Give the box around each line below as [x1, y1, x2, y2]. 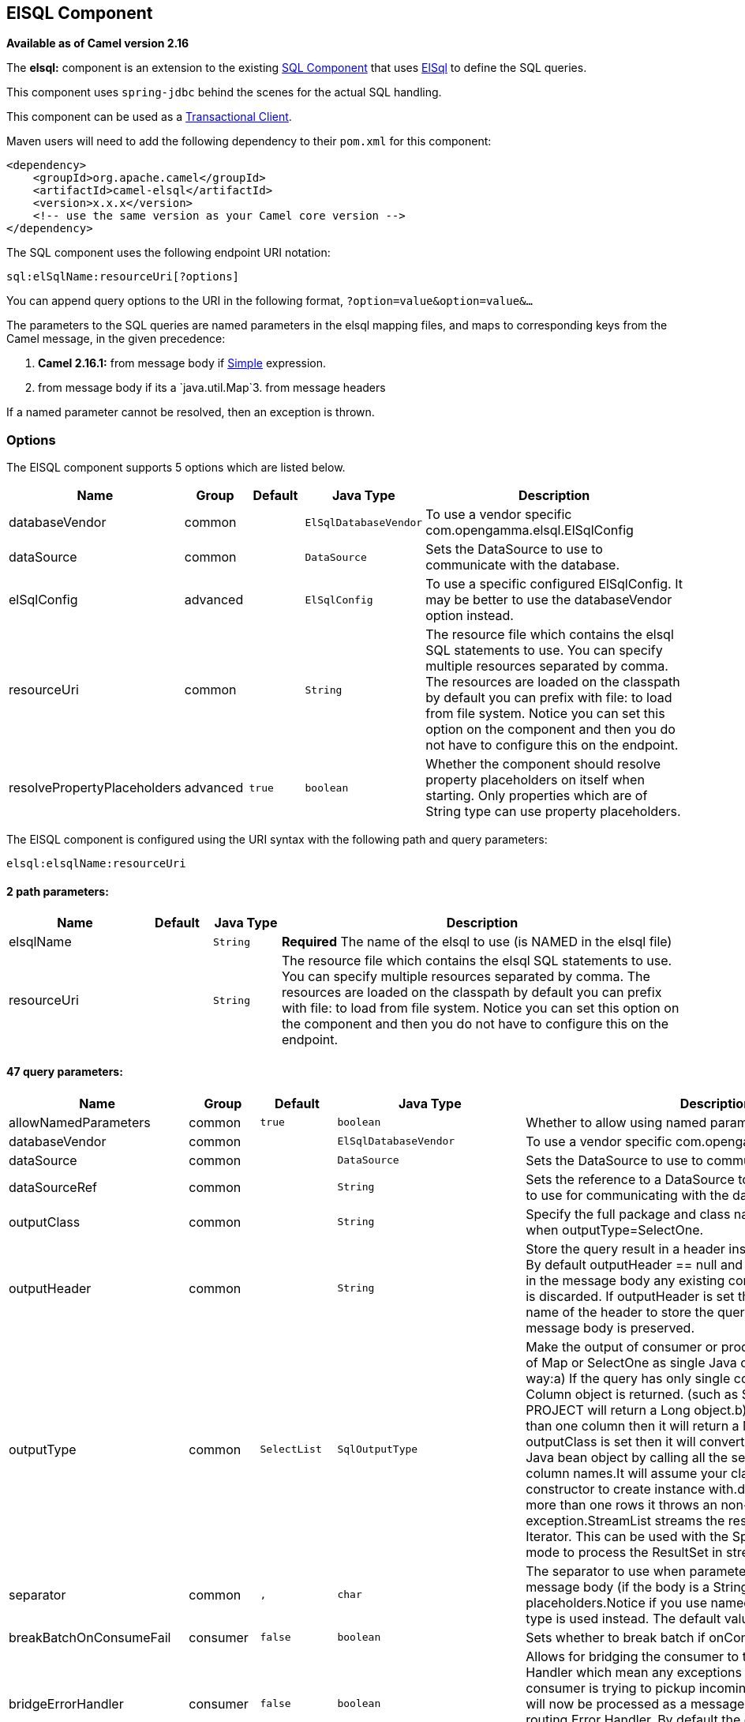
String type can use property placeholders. [425, 803, 681, 820]
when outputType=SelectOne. [526, 1221, 704, 1238]
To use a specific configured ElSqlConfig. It [425, 576, 683, 592]
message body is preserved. [526, 1319, 695, 1336]
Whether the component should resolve [425, 756, 661, 773]
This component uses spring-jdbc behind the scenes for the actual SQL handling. [6, 85, 442, 100]
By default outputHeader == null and [526, 1256, 743, 1273]
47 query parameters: [6, 1065, 123, 1078]
